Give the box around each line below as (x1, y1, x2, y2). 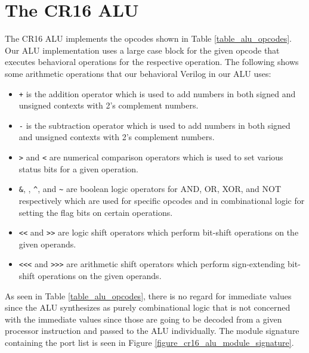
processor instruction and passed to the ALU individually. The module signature (5, 324, 299, 337)
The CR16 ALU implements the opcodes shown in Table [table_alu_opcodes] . (5, 32, 292, 45)
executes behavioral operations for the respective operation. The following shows (5, 55, 299, 68)
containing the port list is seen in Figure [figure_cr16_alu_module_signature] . (5, 336, 294, 348)
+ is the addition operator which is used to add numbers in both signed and (18, 87, 296, 100)
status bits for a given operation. (18, 162, 139, 175)
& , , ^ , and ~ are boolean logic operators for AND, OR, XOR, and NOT (18, 182, 282, 195)
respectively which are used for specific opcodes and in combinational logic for (18, 194, 305, 206)
